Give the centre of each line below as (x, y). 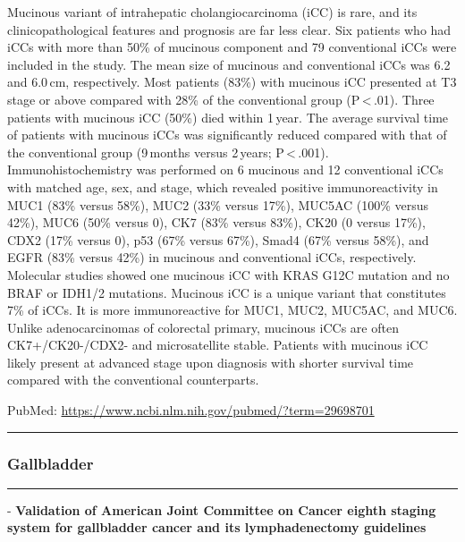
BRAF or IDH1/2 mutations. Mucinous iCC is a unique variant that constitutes (227, 292)
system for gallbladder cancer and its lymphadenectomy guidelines (217, 527)
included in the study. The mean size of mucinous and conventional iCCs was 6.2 (229, 64)
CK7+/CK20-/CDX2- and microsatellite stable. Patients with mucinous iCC (218, 345)
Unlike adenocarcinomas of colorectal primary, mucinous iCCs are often (203, 327)
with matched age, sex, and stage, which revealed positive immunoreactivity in (223, 186)
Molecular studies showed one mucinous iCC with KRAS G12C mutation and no (228, 274)
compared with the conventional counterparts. (133, 380)
